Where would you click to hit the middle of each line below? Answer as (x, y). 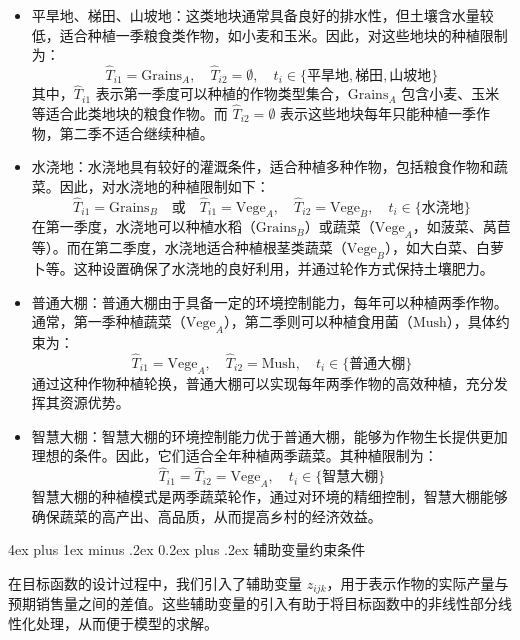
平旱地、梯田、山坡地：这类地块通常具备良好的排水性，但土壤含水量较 (262, 15)
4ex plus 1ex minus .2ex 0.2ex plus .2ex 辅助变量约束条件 (187, 549)
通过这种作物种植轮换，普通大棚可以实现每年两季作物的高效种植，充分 (262, 382)
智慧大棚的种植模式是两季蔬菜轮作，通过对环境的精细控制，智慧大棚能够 (269, 496)
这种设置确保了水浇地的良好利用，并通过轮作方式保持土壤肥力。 (283, 268)
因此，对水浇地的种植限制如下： (164, 185)
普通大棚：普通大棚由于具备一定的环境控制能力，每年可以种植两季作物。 (269, 301)
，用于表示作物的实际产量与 (417, 582)
